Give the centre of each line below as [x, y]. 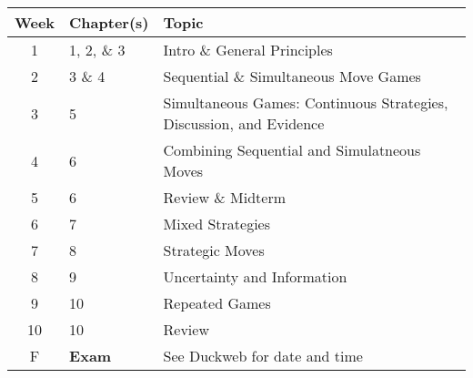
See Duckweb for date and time [263, 356]
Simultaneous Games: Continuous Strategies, [306, 102]
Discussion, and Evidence [244, 123]
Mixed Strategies [216, 224]
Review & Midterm [224, 197]
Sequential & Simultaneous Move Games [292, 76]
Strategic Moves [214, 250]
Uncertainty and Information [255, 276]
